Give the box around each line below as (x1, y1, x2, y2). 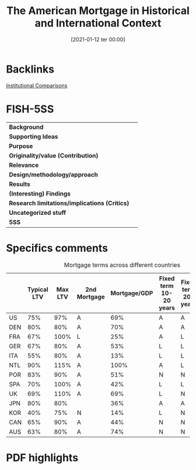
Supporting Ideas (9, 132, 58, 140)
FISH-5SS (6, 102, 54, 115)
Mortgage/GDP (110, 289, 153, 297)
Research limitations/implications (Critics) (9, 199, 129, 207)
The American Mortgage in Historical (6, 4, 190, 18)
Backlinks (6, 63, 55, 76)
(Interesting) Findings (9, 189, 71, 197)
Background (9, 123, 44, 131)
